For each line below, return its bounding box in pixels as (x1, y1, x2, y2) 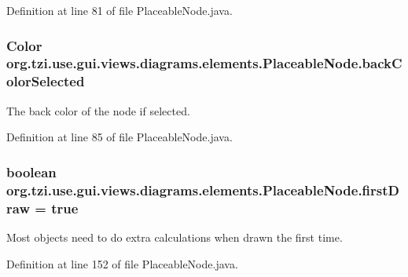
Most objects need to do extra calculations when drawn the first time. (6, 228, 343, 245)
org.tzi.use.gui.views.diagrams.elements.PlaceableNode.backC (6, 53, 402, 73)
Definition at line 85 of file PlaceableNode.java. (6, 129, 233, 145)
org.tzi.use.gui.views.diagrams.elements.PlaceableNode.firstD (6, 180, 399, 199)
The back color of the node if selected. (6, 102, 190, 118)
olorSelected (6, 71, 85, 91)
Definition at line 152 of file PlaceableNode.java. (6, 255, 238, 272)
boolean (6, 162, 57, 181)
